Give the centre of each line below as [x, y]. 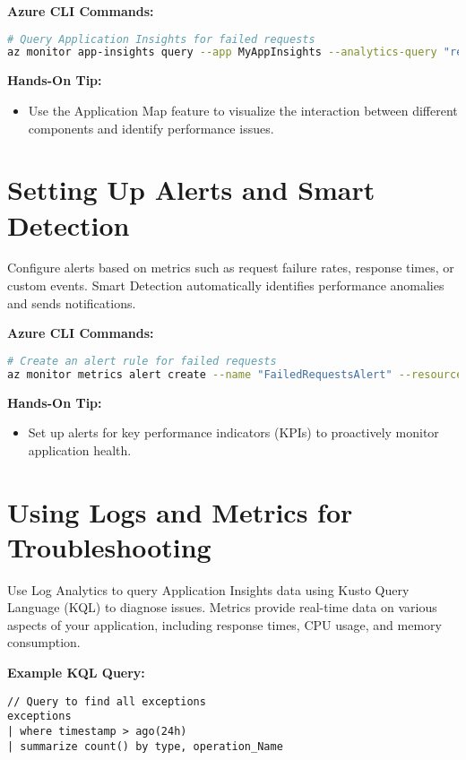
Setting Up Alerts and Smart [191, 190]
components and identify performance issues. [151, 128]
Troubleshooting [109, 546]
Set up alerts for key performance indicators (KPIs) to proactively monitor [233, 432]
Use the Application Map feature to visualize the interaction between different [243, 110]
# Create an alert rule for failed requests [142, 361]
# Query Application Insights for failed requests [161, 39]
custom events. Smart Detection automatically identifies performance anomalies [226, 285]
